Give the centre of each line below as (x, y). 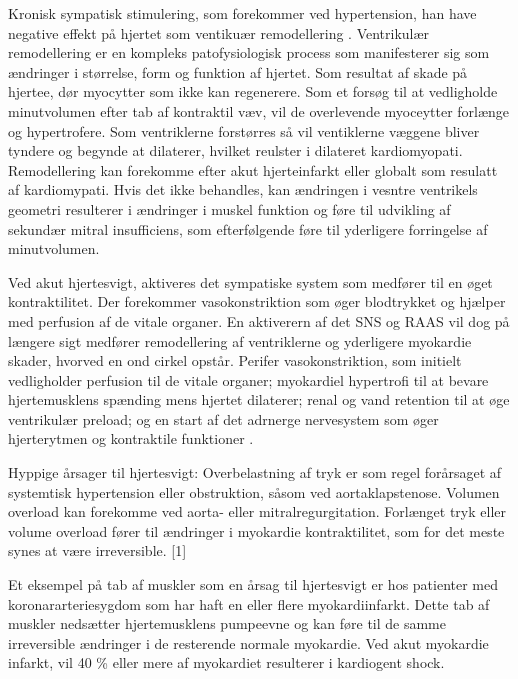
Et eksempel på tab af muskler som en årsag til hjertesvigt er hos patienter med (253, 584)
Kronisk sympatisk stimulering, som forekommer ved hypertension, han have (242, 13)
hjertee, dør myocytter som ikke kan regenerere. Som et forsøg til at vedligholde (253, 91)
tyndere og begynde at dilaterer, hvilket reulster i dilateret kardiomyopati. (235, 150)
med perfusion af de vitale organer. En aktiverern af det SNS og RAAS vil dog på (259, 320)
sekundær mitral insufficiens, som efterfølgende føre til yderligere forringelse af (248, 228)
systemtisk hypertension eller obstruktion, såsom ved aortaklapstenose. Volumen (254, 491)
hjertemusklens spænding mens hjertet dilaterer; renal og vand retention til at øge (259, 399)
